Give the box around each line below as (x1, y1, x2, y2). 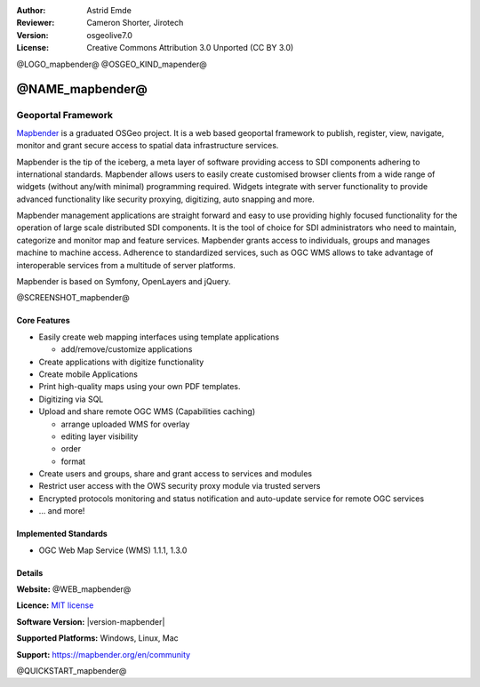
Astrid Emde (86, 5, 132, 15)
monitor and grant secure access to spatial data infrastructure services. (16, 140, 279, 151)
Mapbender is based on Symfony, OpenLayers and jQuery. (16, 276, 231, 287)
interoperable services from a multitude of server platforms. (16, 260, 236, 270)
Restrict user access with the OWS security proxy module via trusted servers (38, 481, 321, 491)
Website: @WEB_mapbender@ (16, 584, 132, 595)
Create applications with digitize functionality (38, 356, 204, 367)
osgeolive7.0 (86, 29, 133, 40)
